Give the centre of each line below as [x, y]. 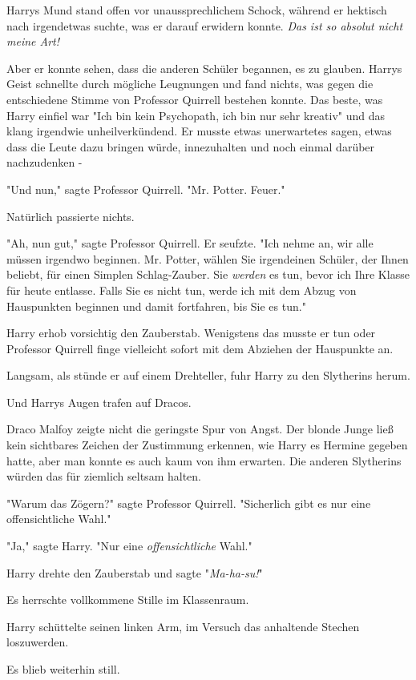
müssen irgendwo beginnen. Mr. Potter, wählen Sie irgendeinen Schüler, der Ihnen [208, 258]
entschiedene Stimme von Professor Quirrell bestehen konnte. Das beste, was [195, 99]
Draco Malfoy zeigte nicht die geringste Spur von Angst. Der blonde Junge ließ [200, 429]
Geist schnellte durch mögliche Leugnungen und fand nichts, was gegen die [190, 84]
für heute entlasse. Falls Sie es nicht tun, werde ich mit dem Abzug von [182, 290]
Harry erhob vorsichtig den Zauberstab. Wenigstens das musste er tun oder [191, 333]
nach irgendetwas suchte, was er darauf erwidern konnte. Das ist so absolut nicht [205, 25]
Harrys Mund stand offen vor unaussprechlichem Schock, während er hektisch [197, 10]
